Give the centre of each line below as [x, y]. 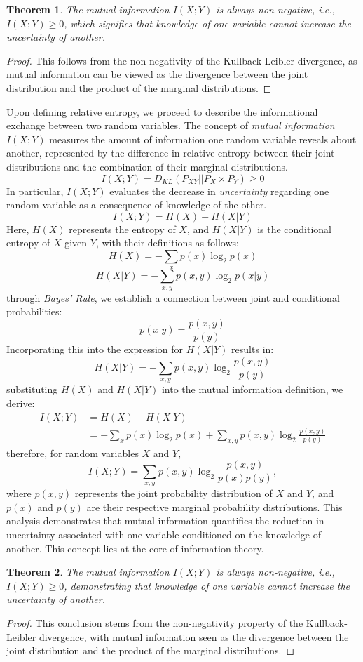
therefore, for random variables [73, 452]
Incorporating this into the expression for [95, 349]
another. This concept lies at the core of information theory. [135, 548]
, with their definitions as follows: [167, 243]
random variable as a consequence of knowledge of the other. [137, 205]
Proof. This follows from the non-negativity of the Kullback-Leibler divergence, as [182, 60]
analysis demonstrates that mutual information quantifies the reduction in [165, 521]
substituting [32, 389]
